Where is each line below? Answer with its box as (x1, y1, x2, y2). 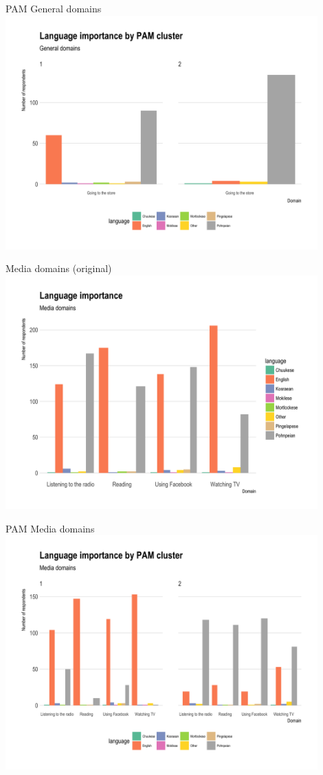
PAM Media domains (5, 521, 95, 535)
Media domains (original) (5, 261, 112, 276)
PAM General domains (5, 1, 102, 15)
